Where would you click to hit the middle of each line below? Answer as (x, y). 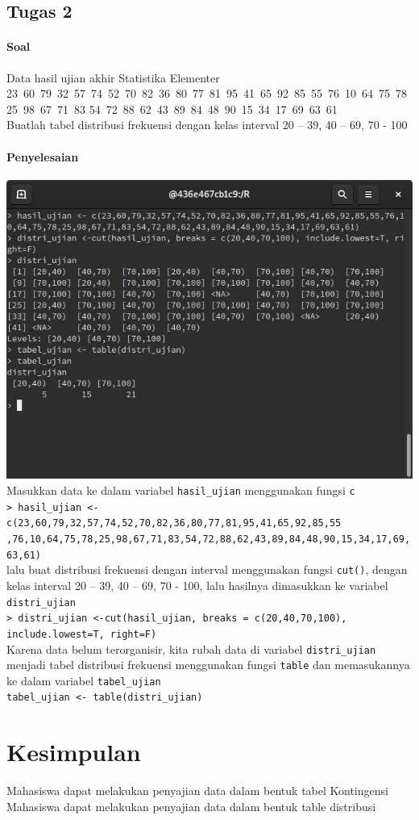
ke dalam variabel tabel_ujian (84, 680)
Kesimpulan (74, 752)
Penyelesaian (43, 156)
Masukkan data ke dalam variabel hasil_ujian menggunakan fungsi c (181, 490)
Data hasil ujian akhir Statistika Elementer (113, 77)
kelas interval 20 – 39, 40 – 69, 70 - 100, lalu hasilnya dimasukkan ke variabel (197, 585)
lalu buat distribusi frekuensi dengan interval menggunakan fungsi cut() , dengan (207, 569)
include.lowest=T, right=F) (82, 634)
